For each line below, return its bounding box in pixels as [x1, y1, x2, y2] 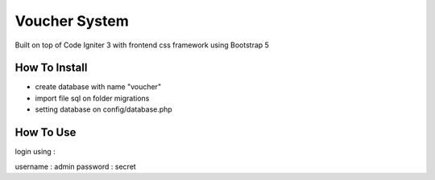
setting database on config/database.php [35, 104, 172, 114]
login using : [14, 147, 56, 157]
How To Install [14, 61, 88, 75]
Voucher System [14, 12, 129, 30]
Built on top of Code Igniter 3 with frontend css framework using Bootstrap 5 [14, 40, 270, 50]
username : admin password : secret [14, 162, 136, 171]
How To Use [14, 125, 77, 140]
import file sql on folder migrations [35, 93, 150, 103]
